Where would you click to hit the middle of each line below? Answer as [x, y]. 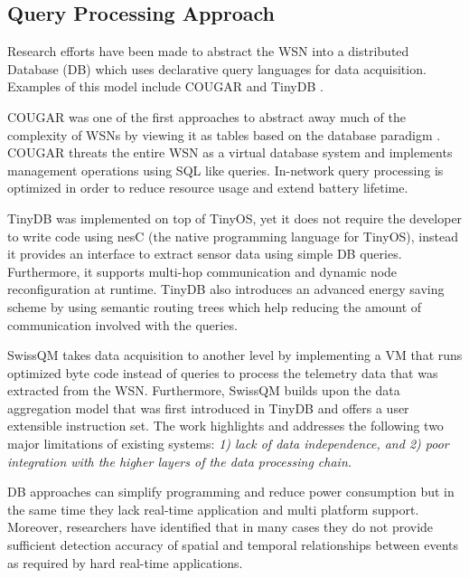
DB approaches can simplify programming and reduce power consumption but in [231, 492]
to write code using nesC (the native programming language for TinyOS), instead [233, 236]
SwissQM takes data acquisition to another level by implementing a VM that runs [235, 355]
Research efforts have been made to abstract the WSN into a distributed [208, 51]
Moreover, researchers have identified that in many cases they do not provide [220, 527]
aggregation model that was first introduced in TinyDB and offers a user [208, 407]
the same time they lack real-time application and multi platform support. [213, 509]
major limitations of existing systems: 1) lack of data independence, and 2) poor [228, 444]
